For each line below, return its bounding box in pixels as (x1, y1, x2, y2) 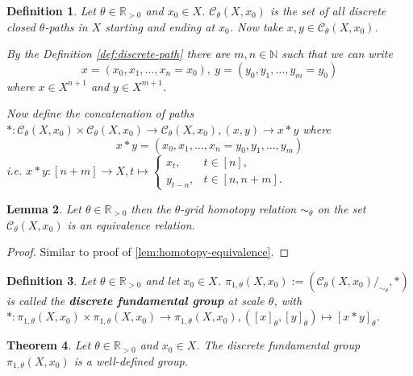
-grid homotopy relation (180, 200, 297, 217)
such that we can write (282, 45, 393, 62)
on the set (317, 200, 366, 217)
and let (145, 271, 180, 288)
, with (273, 291, 302, 308)
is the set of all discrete (269, 2, 386, 19)
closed (6, 18, 35, 35)
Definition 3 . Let (6, 271, 96, 288)
